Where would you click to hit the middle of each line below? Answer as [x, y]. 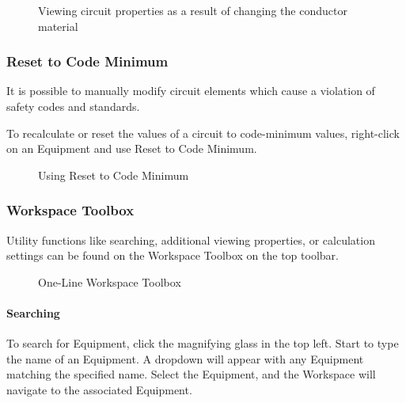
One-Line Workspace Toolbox [110, 281]
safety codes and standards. [73, 106]
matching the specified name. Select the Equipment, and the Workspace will [191, 374]
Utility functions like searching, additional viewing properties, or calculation [191, 240]
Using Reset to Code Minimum [114, 175]
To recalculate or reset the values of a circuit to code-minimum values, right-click [203, 133]
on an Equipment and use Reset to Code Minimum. [132, 148]
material [58, 26]
